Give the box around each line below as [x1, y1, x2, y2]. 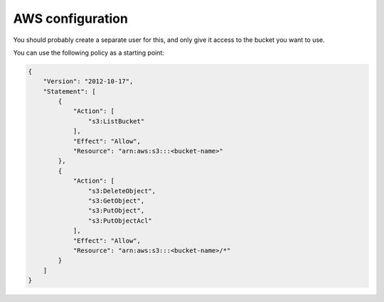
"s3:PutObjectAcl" [87, 217, 152, 225]
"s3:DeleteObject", [87, 187, 156, 195]
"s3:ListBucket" [87, 117, 145, 125]
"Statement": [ [43, 87, 96, 95]
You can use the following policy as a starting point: [13, 48, 165, 57]
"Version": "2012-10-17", [43, 77, 134, 85]
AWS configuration [13, 11, 128, 26]
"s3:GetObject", [87, 197, 145, 205]
